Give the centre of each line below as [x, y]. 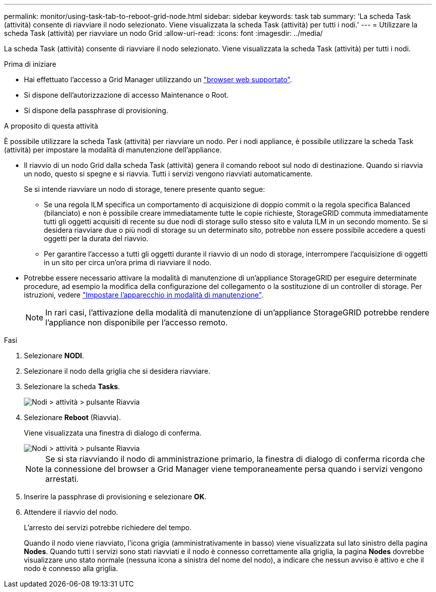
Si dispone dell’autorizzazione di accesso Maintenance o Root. [126, 95]
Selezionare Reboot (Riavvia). [73, 417]
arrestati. [62, 479]
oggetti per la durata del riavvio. [96, 238]
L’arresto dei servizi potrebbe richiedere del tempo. [108, 527]
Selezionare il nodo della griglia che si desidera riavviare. [117, 371]
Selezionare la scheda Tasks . [72, 386]
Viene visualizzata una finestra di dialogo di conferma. [113, 433]
